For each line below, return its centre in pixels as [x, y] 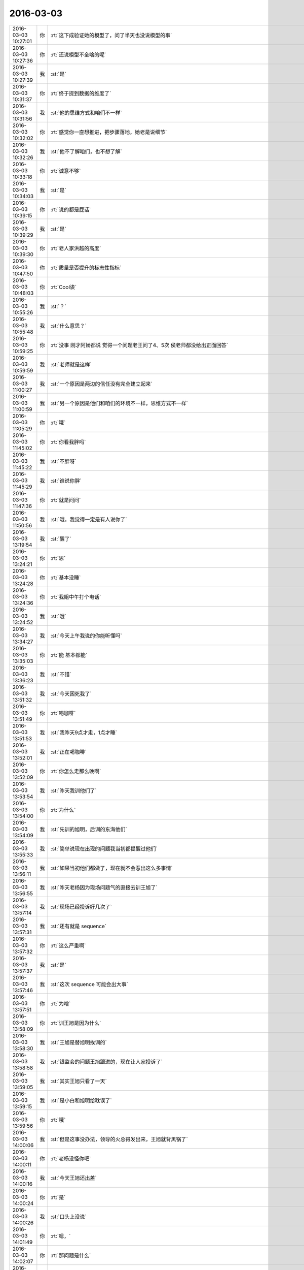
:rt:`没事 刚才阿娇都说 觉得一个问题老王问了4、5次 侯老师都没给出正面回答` [139, 345]
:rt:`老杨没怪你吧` [71, 1158]
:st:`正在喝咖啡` [69, 752]
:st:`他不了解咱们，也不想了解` [86, 151]
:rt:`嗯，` [61, 1236]
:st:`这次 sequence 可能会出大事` [89, 984]
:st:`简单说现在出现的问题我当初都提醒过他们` [104, 848]
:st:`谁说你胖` [66, 481]
